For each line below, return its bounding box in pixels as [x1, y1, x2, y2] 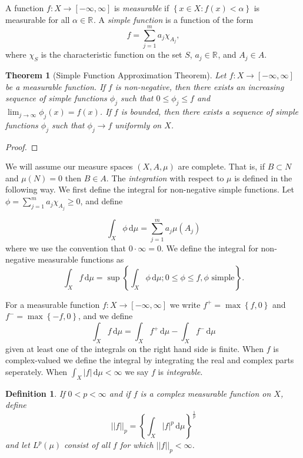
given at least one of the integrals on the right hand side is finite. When [5, 342, 264, 354]
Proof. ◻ [5, 140, 38, 152]
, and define [80, 195, 123, 207]
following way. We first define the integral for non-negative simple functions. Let [5, 183, 294, 195]
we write [169, 298, 201, 310]
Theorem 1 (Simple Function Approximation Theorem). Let [5, 69, 227, 81]
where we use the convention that [5, 241, 126, 254]
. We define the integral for [161, 241, 258, 254]
